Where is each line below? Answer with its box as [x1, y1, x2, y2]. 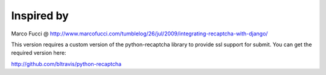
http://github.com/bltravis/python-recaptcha [11, 60, 122, 67]
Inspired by [11, 9, 69, 22]
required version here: [11, 49, 66, 56]
